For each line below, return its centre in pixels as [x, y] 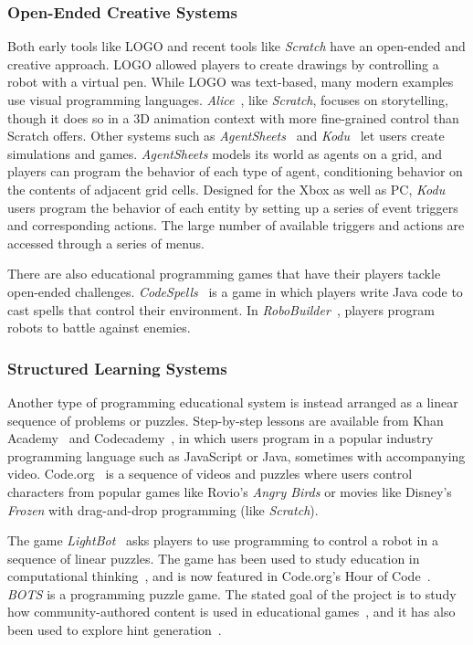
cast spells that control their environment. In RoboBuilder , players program [221, 309]
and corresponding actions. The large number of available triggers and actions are [236, 225]
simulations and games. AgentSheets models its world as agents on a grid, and [225, 153]
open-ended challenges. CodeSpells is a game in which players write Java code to [235, 291]
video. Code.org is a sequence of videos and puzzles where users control [210, 474]
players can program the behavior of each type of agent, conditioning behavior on [235, 171]
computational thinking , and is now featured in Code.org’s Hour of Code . [219, 576]
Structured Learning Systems [117, 368]
